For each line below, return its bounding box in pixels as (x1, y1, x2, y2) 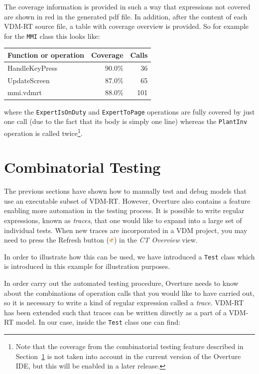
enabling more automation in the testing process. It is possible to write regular (4, 205, 245, 216)
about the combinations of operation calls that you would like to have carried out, (4, 287, 255, 298)
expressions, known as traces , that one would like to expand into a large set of (4, 215, 242, 226)
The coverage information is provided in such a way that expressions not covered (4, 1, 251, 11)
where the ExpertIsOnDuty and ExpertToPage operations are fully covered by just (4, 106, 255, 117)
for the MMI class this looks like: (4, 30, 100, 41)
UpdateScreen (7, 75, 50, 85)
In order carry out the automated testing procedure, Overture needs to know (4, 278, 239, 288)
